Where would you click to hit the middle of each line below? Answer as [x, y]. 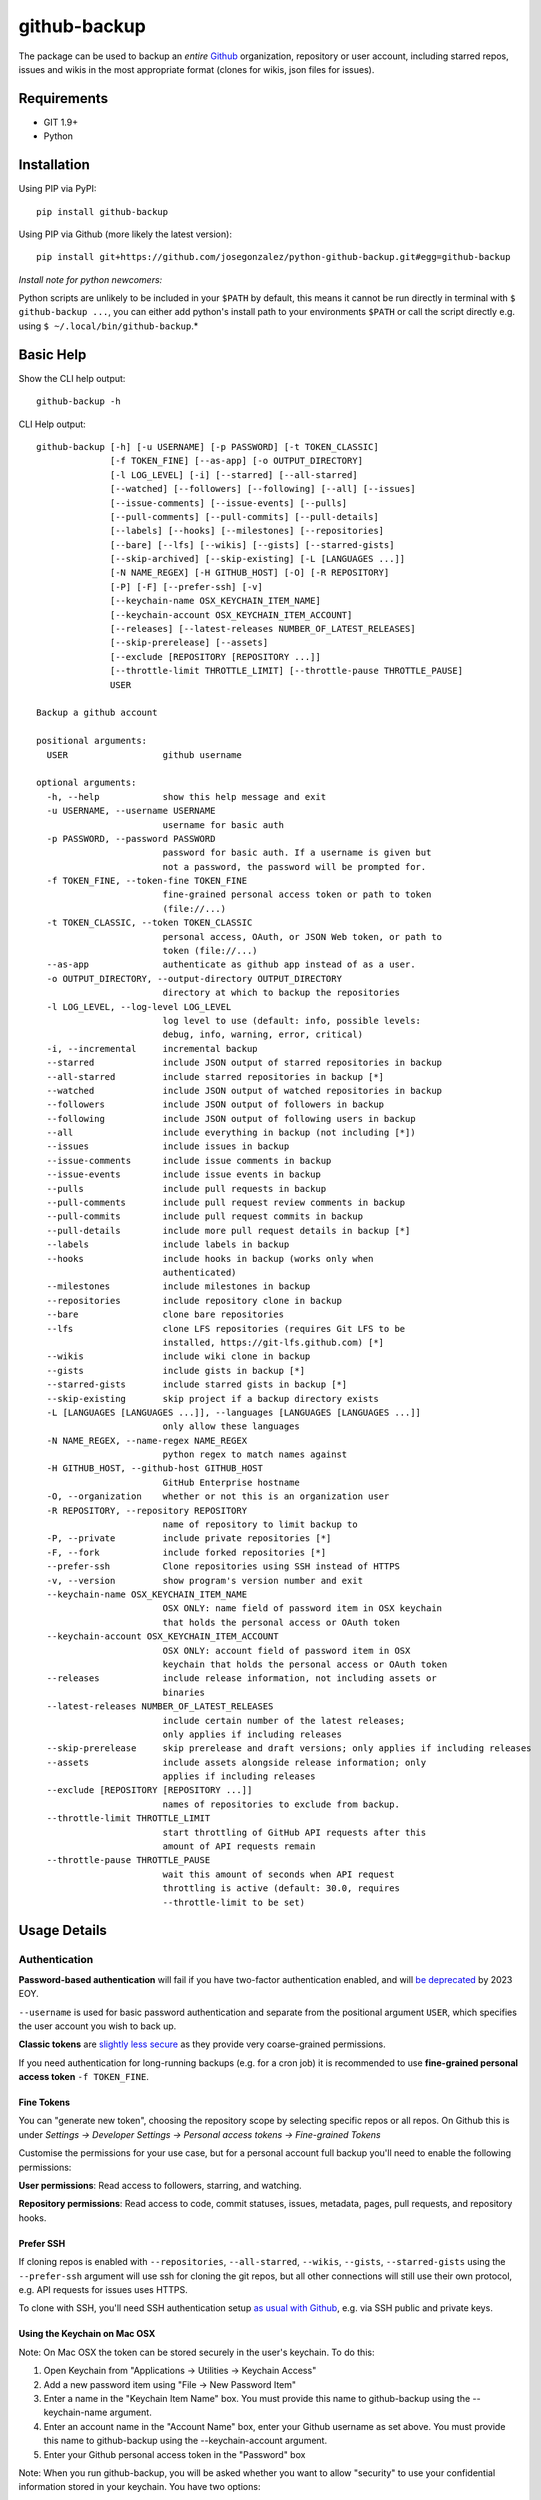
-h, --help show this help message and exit [186, 796]
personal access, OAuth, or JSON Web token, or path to [302, 936]
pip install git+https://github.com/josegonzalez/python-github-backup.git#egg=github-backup [273, 257]
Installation [54, 165]
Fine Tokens [44, 2102]
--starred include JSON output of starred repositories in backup [244, 1063]
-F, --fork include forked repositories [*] [186, 1552]
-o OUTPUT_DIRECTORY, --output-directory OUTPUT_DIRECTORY [194, 978]
